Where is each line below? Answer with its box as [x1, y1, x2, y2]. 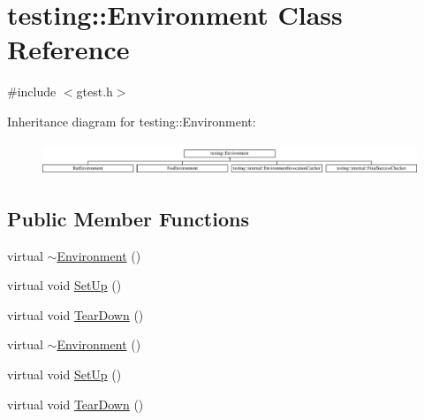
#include [7, 82, 57, 101]
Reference [7, 31, 130, 67]
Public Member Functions [7, 204, 249, 232]
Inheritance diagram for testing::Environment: [7, 111, 256, 130]
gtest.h [76, 82, 113, 101]
